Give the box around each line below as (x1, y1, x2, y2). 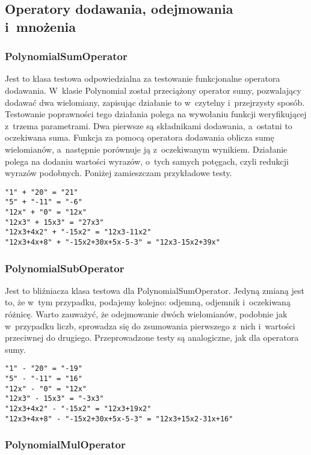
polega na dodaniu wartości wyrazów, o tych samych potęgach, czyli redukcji (5, 154, 289, 167)
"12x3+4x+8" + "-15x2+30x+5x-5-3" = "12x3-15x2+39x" (5, 238, 220, 247)
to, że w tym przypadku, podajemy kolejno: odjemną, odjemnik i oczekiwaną (5, 296, 291, 308)
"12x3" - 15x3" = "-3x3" (5, 394, 104, 403)
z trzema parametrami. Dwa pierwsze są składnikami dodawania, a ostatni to (5, 119, 292, 132)
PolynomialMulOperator (5, 437, 126, 452)
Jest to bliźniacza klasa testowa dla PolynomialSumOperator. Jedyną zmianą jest (5, 284, 304, 296)
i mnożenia (5, 17, 76, 35)
